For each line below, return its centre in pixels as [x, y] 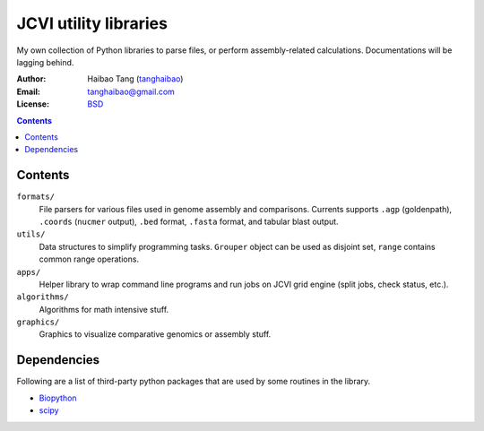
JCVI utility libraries [92, 23]
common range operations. [89, 259]
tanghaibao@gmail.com [131, 91]
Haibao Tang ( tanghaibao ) [135, 79]
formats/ [36, 197]
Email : [28, 91]
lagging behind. [45, 62]
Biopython [58, 398]
